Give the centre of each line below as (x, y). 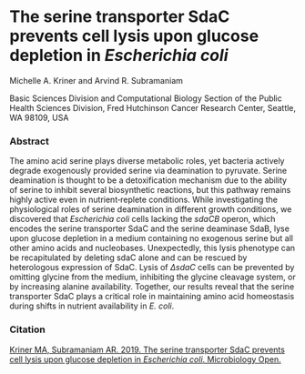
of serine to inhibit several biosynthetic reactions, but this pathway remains (150, 190)
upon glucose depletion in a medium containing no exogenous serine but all (152, 238)
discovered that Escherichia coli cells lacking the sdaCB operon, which (142, 219)
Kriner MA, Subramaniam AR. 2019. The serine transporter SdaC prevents (147, 349)
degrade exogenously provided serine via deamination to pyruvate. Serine (148, 171)
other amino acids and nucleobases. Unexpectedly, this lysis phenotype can (152, 248)
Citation (27, 329)
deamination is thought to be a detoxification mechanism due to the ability (148, 180)
